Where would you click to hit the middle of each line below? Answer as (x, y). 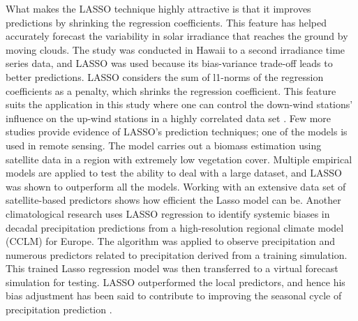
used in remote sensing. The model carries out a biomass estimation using (164, 145)
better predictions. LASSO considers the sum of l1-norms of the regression (165, 76)
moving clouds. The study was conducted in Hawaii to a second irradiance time (176, 49)
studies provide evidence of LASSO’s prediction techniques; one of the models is (177, 132)
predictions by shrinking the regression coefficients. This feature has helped (166, 22)
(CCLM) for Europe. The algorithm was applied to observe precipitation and (171, 241)
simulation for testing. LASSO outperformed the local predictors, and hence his (176, 282)
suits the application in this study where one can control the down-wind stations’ (179, 104)
